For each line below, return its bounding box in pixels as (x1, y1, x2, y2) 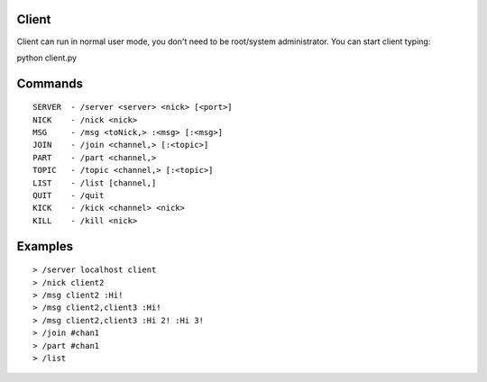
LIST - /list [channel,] (32, 177, 157, 188)
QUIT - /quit (32, 190, 105, 201)
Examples (16, 239, 74, 254)
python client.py (16, 52, 77, 63)
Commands (16, 76, 84, 91)
